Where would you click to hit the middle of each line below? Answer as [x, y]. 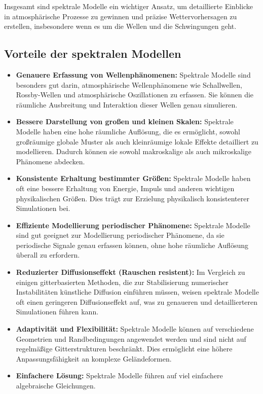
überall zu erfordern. [48, 255]
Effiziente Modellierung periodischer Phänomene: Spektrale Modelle [133, 225]
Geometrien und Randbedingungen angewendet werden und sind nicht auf [131, 338]
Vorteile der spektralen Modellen [93, 53]
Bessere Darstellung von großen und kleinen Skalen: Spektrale [125, 121]
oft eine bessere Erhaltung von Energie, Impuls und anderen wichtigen [125, 188]
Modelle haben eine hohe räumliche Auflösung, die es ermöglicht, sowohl [128, 131]
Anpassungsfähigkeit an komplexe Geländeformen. [94, 358]
